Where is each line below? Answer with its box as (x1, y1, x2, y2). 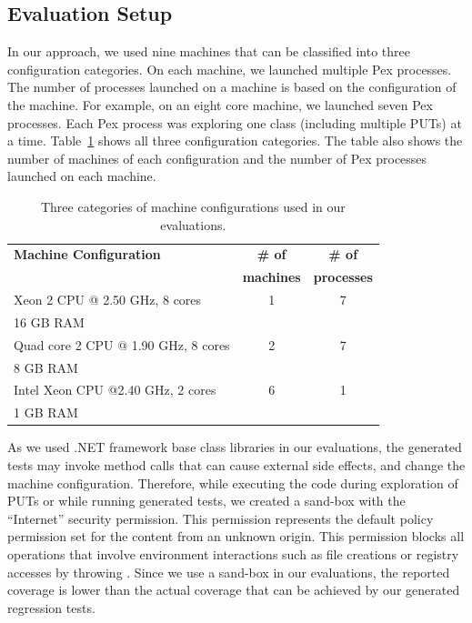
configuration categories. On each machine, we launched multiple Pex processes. (7, 59, 452, 78)
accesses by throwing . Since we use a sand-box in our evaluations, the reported (7, 562, 450, 581)
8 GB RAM (14, 357, 78, 377)
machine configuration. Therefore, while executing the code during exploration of (7, 473, 458, 492)
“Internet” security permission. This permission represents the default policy (7, 508, 434, 528)
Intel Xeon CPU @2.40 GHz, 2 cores (14, 380, 216, 399)
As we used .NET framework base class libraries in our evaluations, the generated (7, 437, 462, 457)
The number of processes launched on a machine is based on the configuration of (7, 77, 457, 96)
